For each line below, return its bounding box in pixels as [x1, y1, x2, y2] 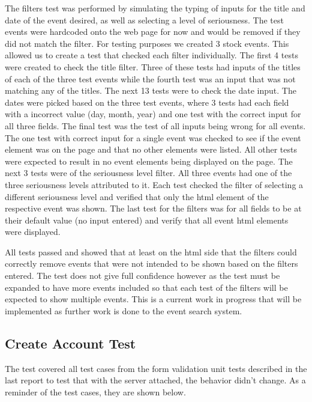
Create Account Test [5, 333, 136, 352]
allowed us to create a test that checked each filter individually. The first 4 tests [5, 49, 298, 61]
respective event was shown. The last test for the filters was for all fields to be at [5, 202, 302, 215]
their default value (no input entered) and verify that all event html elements [5, 213, 289, 226]
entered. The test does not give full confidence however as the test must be [5, 269, 280, 282]
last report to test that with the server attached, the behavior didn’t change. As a [5, 374, 306, 386]
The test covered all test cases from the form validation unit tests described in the [5, 362, 307, 374]
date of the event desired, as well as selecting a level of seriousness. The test [5, 13, 284, 26]
